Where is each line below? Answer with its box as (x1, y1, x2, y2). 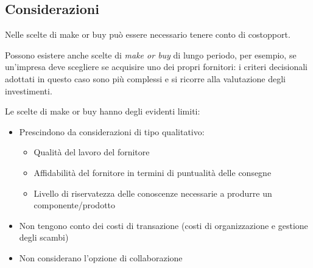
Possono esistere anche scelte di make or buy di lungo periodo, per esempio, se (5, 48, 297, 61)
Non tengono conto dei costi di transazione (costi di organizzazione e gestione (19, 219, 308, 231)
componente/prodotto (33, 199, 116, 211)
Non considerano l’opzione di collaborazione (19, 251, 183, 264)
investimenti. (5, 84, 52, 97)
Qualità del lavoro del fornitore (33, 146, 150, 158)
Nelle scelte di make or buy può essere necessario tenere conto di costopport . (5, 28, 290, 41)
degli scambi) (19, 231, 69, 244)
